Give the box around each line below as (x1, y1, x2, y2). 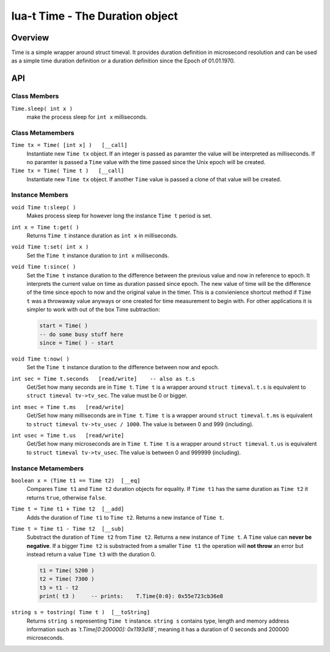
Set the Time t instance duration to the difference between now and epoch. (26, 364, 219, 371)
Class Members (11, 92, 59, 100)
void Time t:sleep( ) (11, 204, 76, 211)
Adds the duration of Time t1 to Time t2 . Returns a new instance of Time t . (26, 514, 224, 521)
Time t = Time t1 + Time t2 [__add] (11, 506, 125, 512)
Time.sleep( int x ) (11, 105, 73, 112)
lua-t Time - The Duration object (11, 9, 178, 23)
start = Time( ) (39, 322, 89, 329)
